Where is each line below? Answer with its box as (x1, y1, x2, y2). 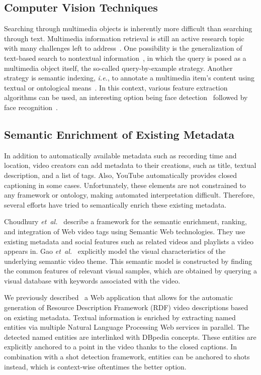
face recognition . (4, 102, 58, 112)
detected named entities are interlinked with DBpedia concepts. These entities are (4, 331, 256, 342)
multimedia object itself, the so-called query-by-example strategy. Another (4, 62, 233, 73)
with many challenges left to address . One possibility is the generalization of (4, 43, 242, 53)
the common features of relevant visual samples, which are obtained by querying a (4, 265, 257, 276)
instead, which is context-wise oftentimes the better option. (4, 361, 187, 371)
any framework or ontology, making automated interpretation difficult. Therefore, (4, 190, 255, 200)
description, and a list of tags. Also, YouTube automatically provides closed (4, 169, 237, 180)
